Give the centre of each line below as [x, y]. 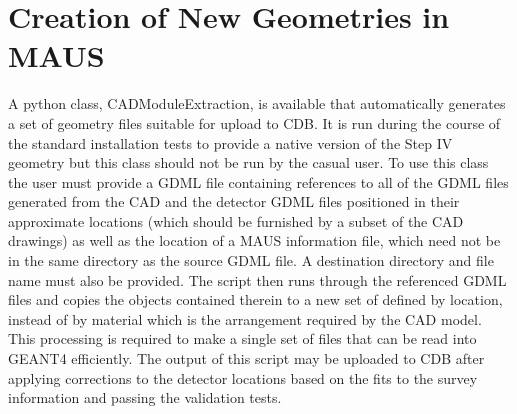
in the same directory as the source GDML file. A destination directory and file [251, 260]
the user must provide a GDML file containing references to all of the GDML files [258, 181]
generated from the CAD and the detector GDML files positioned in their [234, 201]
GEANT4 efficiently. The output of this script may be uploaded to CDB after [246, 358]
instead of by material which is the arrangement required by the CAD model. [245, 318]
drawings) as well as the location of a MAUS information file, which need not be [254, 240]
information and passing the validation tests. [145, 397]
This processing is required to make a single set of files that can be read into [242, 338]
